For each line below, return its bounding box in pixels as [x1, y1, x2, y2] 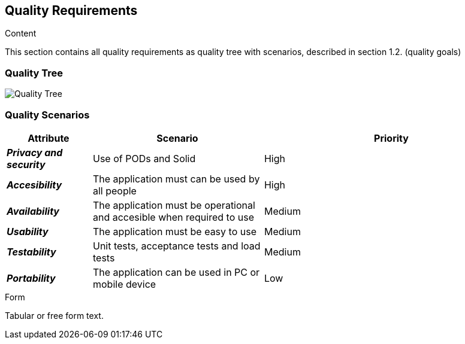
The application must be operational [92, 199, 255, 211]
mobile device [92, 278, 156, 290]
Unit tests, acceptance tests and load [92, 239, 261, 252]
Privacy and [7, 146, 63, 159]
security [7, 158, 46, 171]
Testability [7, 245, 56, 258]
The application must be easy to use [92, 225, 256, 238]
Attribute [28, 132, 70, 144]
